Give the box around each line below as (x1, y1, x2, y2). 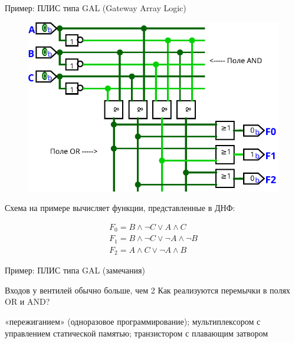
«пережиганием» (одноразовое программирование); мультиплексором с (5, 315, 261, 328)
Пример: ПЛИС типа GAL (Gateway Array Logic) (5, 2, 186, 14)
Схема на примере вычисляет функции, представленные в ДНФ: (5, 202, 235, 214)
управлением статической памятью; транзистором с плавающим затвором (5, 326, 268, 339)
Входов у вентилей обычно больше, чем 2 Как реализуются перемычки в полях (5, 283, 290, 296)
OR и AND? (5, 295, 50, 308)
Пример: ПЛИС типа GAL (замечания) (5, 264, 145, 276)
